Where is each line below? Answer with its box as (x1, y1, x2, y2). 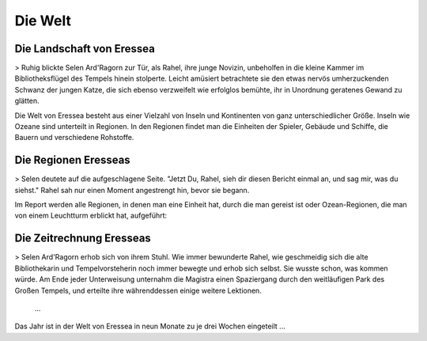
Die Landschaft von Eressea (14, 42, 156, 55)
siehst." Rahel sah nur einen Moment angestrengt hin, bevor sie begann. (14, 185, 250, 195)
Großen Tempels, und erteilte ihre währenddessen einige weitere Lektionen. (14, 286, 263, 295)
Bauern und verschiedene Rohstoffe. (14, 133, 134, 142)
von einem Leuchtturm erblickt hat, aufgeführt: (14, 210, 168, 221)
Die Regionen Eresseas (14, 153, 130, 167)
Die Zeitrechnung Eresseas (14, 232, 152, 245)
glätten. (14, 96, 40, 106)
